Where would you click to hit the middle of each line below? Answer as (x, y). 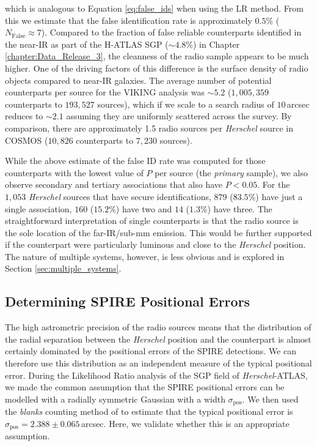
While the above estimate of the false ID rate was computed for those (135, 161)
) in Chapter (217, 44)
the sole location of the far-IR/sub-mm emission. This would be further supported (158, 232)
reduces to (24, 116)
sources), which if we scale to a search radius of (186, 104)
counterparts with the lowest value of (74, 172)
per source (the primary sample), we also (231, 172)
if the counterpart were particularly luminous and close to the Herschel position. (155, 244)
